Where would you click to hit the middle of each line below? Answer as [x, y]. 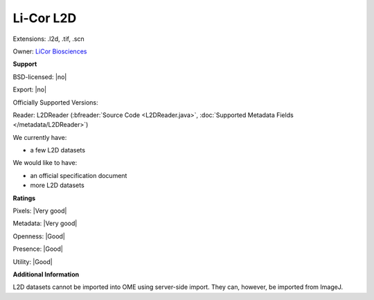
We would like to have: [45, 163]
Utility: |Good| [33, 262]
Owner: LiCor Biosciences [50, 51]
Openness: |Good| [39, 236]
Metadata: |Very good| [45, 223]
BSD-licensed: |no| [40, 77]
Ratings [24, 198]
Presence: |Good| [38, 249]
